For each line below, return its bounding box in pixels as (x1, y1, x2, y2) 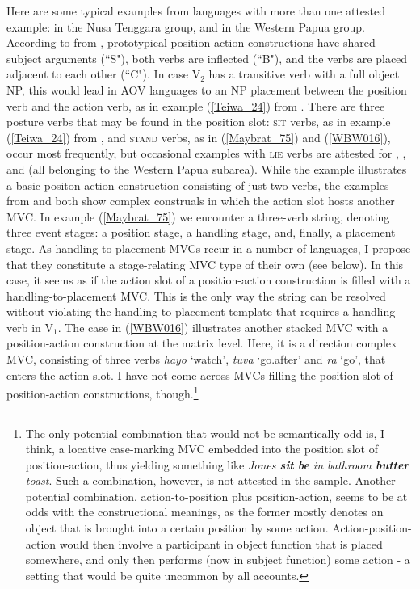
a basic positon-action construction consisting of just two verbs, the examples (6, 176, 389, 193)
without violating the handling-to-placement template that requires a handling (6, 303, 396, 320)
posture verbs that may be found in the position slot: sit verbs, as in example (6, 113, 391, 130)
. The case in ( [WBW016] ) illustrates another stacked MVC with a (57, 318, 388, 335)
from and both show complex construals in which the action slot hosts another (6, 192, 395, 209)
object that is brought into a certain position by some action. (25, 520, 329, 536)
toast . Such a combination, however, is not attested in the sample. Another (25, 472, 396, 489)
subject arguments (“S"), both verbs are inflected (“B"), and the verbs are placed (6, 49, 408, 66)
